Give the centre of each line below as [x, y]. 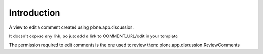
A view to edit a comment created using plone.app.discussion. [71, 27]
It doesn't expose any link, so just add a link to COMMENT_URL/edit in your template [94, 36]
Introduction [35, 13]
